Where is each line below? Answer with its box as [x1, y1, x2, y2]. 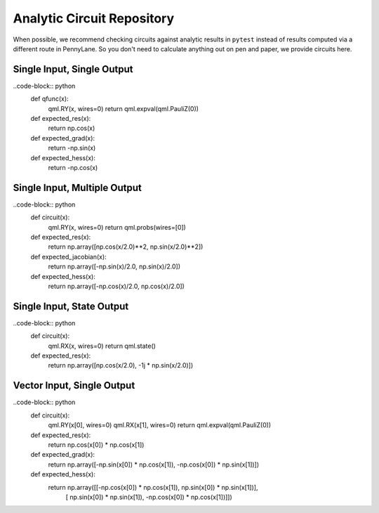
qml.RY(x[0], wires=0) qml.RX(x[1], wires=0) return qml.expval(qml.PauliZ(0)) [48, 421, 272, 429]
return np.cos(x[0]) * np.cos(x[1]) [48, 440, 145, 449]
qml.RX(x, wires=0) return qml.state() [48, 342, 156, 350]
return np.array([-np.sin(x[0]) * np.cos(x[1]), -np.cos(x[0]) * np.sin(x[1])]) [48, 460, 260, 469]
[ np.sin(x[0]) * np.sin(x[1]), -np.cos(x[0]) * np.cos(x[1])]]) [65, 493, 233, 501]
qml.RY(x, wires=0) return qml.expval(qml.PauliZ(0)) [48, 104, 199, 112]
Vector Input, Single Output [13, 379, 135, 391]
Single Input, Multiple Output [13, 181, 142, 193]
